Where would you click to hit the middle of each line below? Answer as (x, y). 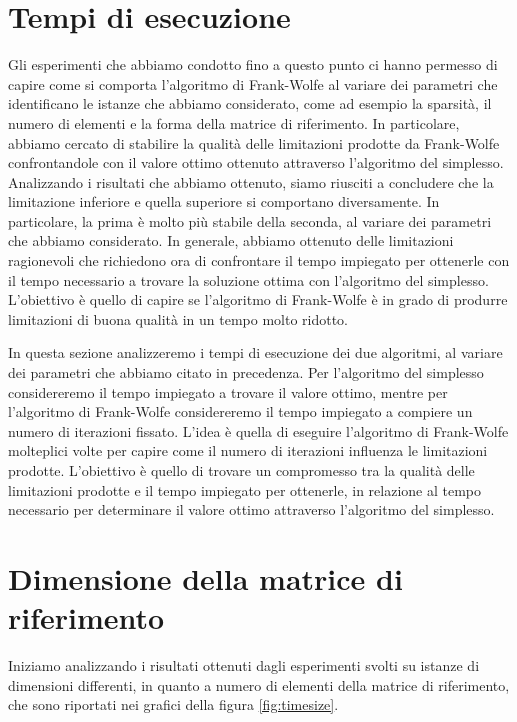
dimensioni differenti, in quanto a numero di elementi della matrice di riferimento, (259, 684)
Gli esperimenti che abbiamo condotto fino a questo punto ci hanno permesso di (253, 64)
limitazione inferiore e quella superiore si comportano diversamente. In (224, 201)
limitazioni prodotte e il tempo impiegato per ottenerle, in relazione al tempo (245, 489)
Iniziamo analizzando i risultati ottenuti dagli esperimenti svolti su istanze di (244, 665)
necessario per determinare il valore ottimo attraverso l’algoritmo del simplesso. (251, 509)
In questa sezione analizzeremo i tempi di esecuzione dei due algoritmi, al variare (255, 352)
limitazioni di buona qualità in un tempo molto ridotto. (178, 318)
